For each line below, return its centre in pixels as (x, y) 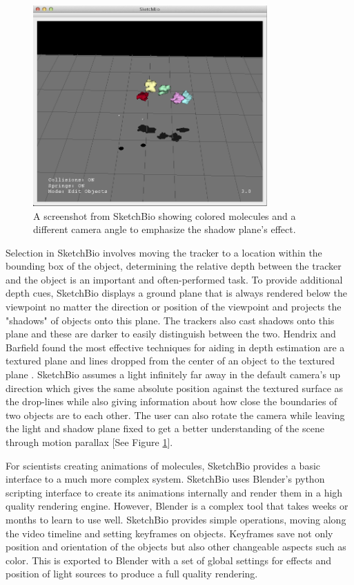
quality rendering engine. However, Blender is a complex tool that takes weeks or (177, 506)
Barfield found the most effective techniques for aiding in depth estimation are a (175, 347)
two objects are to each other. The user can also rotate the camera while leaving (175, 415)
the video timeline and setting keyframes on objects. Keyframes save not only (169, 533)
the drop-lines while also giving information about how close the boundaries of (171, 401)
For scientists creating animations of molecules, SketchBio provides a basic (163, 465)
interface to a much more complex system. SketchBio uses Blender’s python (165, 479)
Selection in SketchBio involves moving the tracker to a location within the (164, 252)
